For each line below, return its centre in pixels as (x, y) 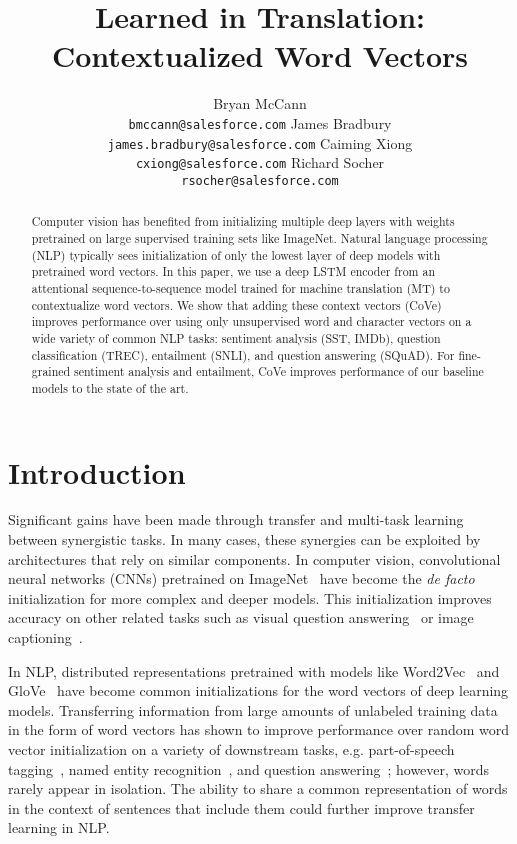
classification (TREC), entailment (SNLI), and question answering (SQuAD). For (243, 354)
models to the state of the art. (110, 387)
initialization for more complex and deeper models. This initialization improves (250, 597)
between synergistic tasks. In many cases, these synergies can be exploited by (244, 539)
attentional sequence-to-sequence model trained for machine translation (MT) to (240, 287)
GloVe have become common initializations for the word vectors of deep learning (258, 690)
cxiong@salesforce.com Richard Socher (260, 162)
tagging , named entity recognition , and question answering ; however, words (249, 768)
